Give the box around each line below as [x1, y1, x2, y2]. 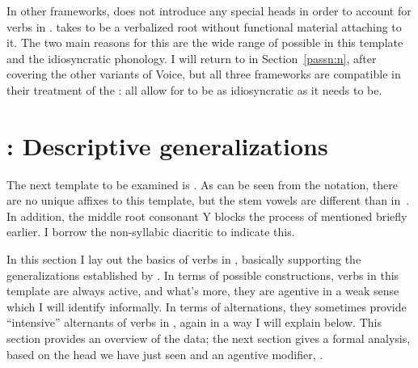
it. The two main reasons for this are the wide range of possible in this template [6, 34, 403, 51]
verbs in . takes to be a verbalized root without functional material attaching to [6, 18, 402, 35]
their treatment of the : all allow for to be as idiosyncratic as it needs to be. [6, 81, 382, 98]
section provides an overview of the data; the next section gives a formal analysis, [6, 330, 411, 347]
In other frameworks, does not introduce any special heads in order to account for [6, 2, 412, 19]
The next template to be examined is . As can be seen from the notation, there [6, 176, 399, 192]
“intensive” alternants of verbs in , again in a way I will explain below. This [6, 314, 382, 331]
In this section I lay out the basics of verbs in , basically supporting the [6, 251, 361, 268]
